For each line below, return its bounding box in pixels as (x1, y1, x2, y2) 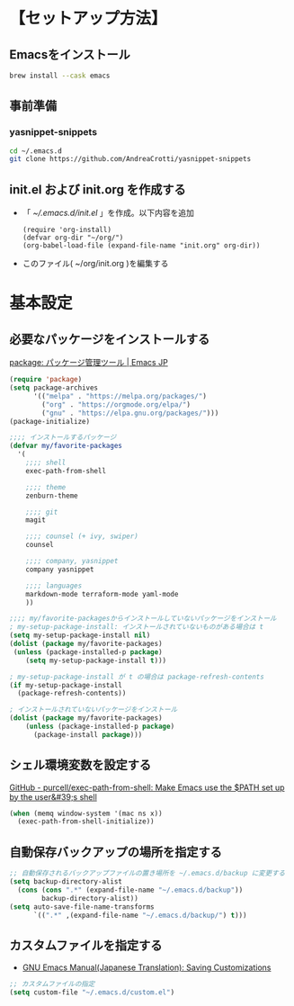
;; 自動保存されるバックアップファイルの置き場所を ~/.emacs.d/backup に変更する (9, 869, 286, 878)
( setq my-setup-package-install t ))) (25, 656, 167, 665)
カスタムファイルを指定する (9, 938, 163, 953)
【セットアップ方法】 (9, 8, 168, 29)
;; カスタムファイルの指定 (9, 980, 95, 989)
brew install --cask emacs (9, 71, 111, 80)
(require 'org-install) (22, 226, 112, 235)
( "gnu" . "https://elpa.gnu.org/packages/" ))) (41, 409, 219, 418)
